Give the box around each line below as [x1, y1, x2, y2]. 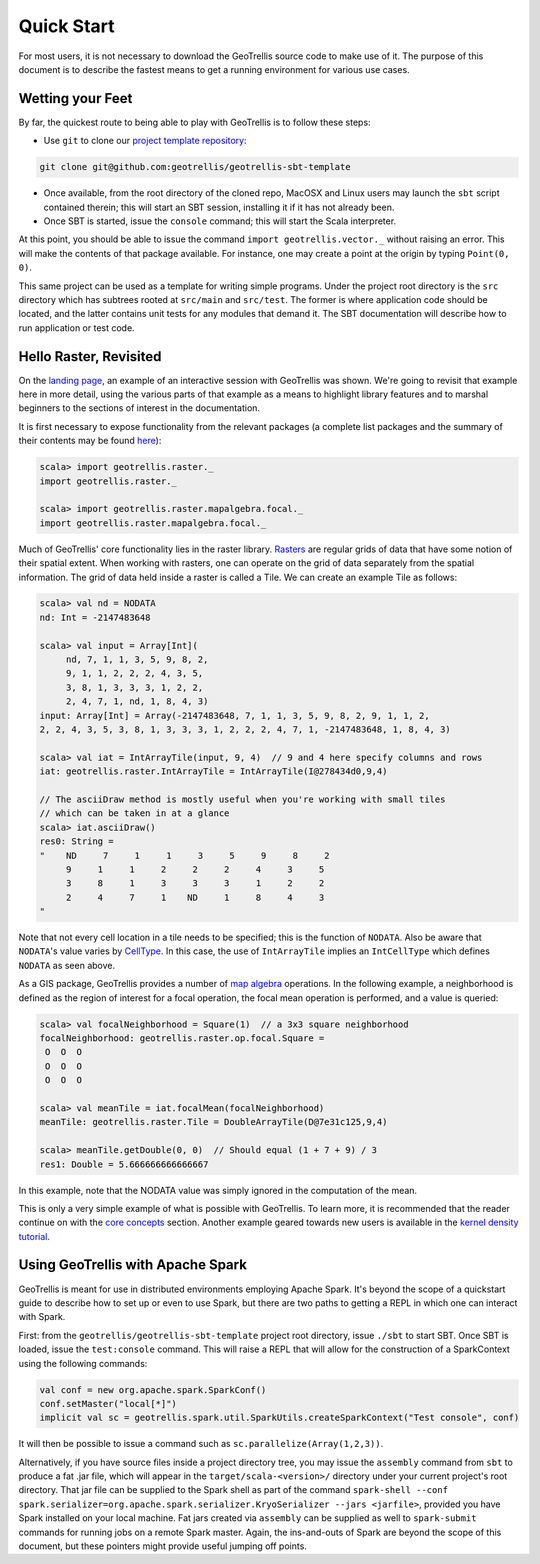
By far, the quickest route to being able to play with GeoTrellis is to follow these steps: [18, 116, 371, 128]
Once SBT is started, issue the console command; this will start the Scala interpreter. [43, 215, 397, 227]
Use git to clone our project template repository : [43, 135, 247, 147]
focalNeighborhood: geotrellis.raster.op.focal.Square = [39, 1033, 325, 1044]
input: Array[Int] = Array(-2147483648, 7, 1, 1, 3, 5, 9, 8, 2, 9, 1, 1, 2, [39, 710, 430, 721]
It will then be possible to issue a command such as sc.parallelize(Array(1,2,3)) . [18, 1438, 384, 1450]
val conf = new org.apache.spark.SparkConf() [39, 1384, 267, 1395]
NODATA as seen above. [18, 959, 115, 971]
